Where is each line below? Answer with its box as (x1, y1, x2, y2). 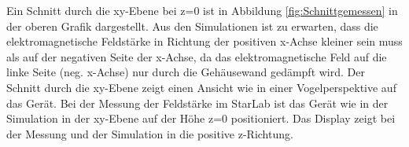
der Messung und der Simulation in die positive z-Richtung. (6, 125, 293, 141)
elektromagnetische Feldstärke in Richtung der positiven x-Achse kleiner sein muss (6, 33, 403, 50)
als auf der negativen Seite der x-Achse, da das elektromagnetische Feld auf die (6, 48, 387, 64)
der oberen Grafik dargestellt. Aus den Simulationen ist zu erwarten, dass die (6, 17, 378, 34)
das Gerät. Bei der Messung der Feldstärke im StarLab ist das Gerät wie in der (6, 94, 389, 111)
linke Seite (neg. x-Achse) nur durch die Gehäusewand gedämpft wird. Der (6, 64, 365, 80)
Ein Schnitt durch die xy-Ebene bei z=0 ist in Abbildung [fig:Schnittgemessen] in (6, 2, 398, 18)
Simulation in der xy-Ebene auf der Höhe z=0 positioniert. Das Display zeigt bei (6, 110, 396, 127)
